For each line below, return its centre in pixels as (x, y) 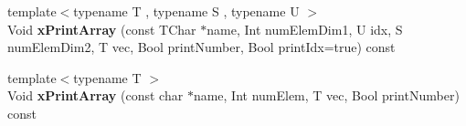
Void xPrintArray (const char (95, 95)
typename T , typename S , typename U (186, 11)
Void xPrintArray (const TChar (102, 29)
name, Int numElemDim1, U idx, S (305, 29)
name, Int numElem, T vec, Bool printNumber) (326, 95)
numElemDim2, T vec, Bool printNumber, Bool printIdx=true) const (201, 47)
